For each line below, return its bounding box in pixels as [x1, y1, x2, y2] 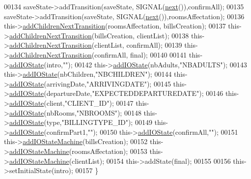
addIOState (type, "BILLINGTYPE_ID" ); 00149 [9, 117, 152, 127]
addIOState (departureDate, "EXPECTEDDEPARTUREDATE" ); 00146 [9, 88, 223, 98]
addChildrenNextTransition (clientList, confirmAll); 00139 [9, 40, 182, 50]
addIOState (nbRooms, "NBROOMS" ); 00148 [9, 107, 141, 118]
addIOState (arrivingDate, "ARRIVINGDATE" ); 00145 [9, 78, 171, 89]
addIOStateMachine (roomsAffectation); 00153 [9, 146, 147, 156]
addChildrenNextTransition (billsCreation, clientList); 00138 [9, 30, 189, 40]
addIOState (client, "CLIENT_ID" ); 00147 [9, 97, 134, 108]
